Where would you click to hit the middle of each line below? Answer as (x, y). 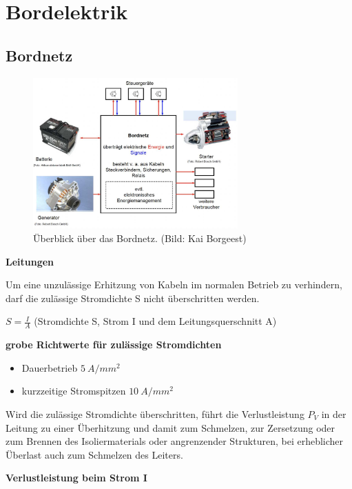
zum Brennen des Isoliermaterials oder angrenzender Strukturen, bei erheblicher (175, 441)
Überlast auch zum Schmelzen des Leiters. (94, 454)
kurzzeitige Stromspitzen (74, 391)
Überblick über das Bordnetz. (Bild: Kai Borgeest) (140, 238)
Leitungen (30, 261)
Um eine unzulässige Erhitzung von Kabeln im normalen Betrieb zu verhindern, (174, 285)
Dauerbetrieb (50, 367)
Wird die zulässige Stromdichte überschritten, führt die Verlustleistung (155, 413)
